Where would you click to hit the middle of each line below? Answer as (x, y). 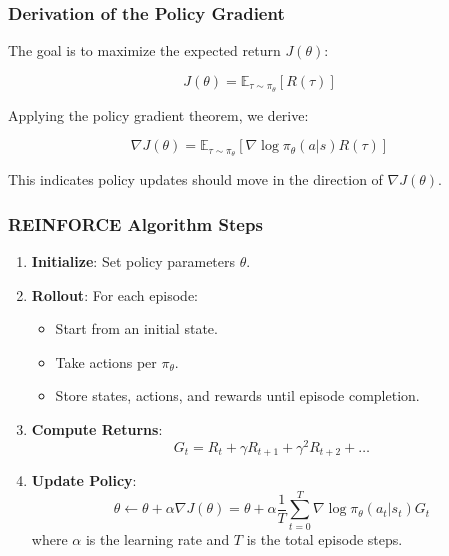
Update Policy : (84, 480)
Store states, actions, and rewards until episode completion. (237, 395)
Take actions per (106, 361)
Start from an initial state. (136, 328)
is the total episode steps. (324, 538)
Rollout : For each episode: (114, 294)
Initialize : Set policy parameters (133, 260)
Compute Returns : (97, 428)
